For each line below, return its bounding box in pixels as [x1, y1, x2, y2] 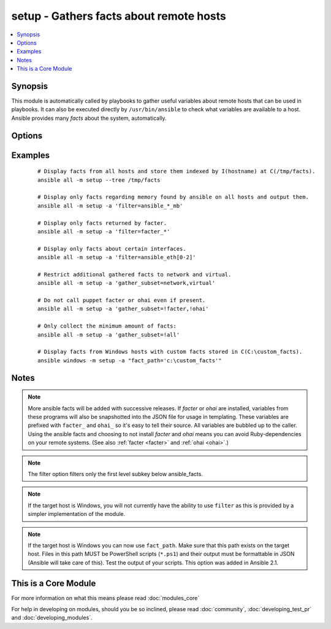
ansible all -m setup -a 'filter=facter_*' [37, 228, 170, 235]
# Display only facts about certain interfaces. [37, 245, 186, 252]
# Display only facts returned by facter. [37, 219, 167, 227]
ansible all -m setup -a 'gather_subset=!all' [37, 331, 180, 338]
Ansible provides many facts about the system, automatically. [11, 114, 167, 122]
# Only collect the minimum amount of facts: [37, 322, 177, 330]
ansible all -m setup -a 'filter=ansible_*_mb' [37, 202, 183, 209]
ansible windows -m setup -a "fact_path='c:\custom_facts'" [37, 357, 222, 364]
